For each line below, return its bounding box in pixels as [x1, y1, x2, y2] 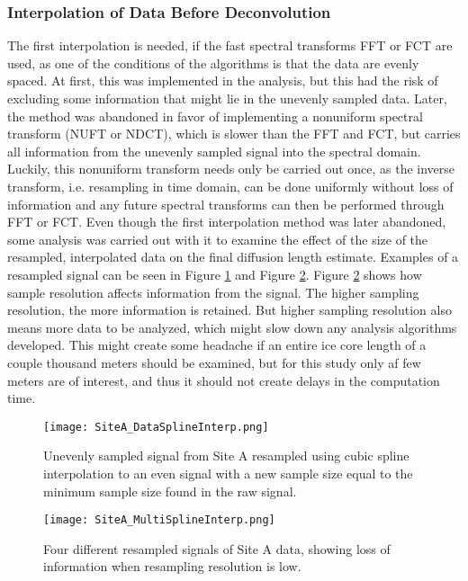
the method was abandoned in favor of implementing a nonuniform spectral [7, 106, 423, 125]
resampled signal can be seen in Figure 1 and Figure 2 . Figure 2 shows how [7, 264, 422, 283]
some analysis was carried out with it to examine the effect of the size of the [7, 229, 428, 248]
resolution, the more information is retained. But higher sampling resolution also [7, 300, 452, 319]
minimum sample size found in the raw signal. [43, 481, 297, 500]
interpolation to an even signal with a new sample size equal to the [43, 463, 413, 482]
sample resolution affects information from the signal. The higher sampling [7, 282, 419, 301]
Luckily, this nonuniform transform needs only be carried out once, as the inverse [7, 159, 455, 178]
